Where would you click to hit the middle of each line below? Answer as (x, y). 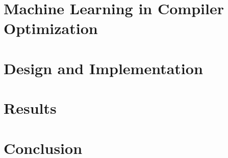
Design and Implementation (103, 68)
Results (30, 108)
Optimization (51, 28)
